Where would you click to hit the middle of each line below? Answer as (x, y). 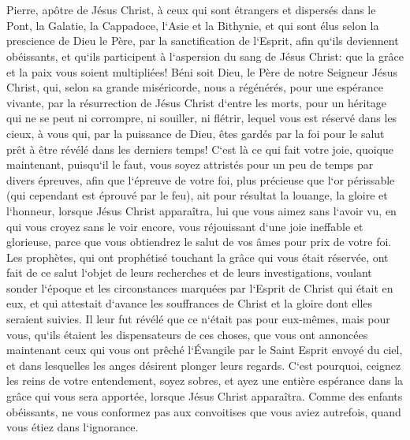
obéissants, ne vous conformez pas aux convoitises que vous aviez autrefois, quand (204, 411)
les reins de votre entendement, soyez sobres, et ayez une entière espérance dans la (205, 380)
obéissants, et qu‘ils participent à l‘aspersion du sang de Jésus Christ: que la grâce (205, 56)
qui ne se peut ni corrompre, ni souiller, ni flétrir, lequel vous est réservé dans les (202, 118)
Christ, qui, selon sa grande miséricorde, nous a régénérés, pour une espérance (195, 87)
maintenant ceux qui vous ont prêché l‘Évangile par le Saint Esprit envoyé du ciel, (205, 350)
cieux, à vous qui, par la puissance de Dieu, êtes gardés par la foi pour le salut (196, 133)
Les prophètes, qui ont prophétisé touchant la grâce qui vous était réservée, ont (198, 257)
